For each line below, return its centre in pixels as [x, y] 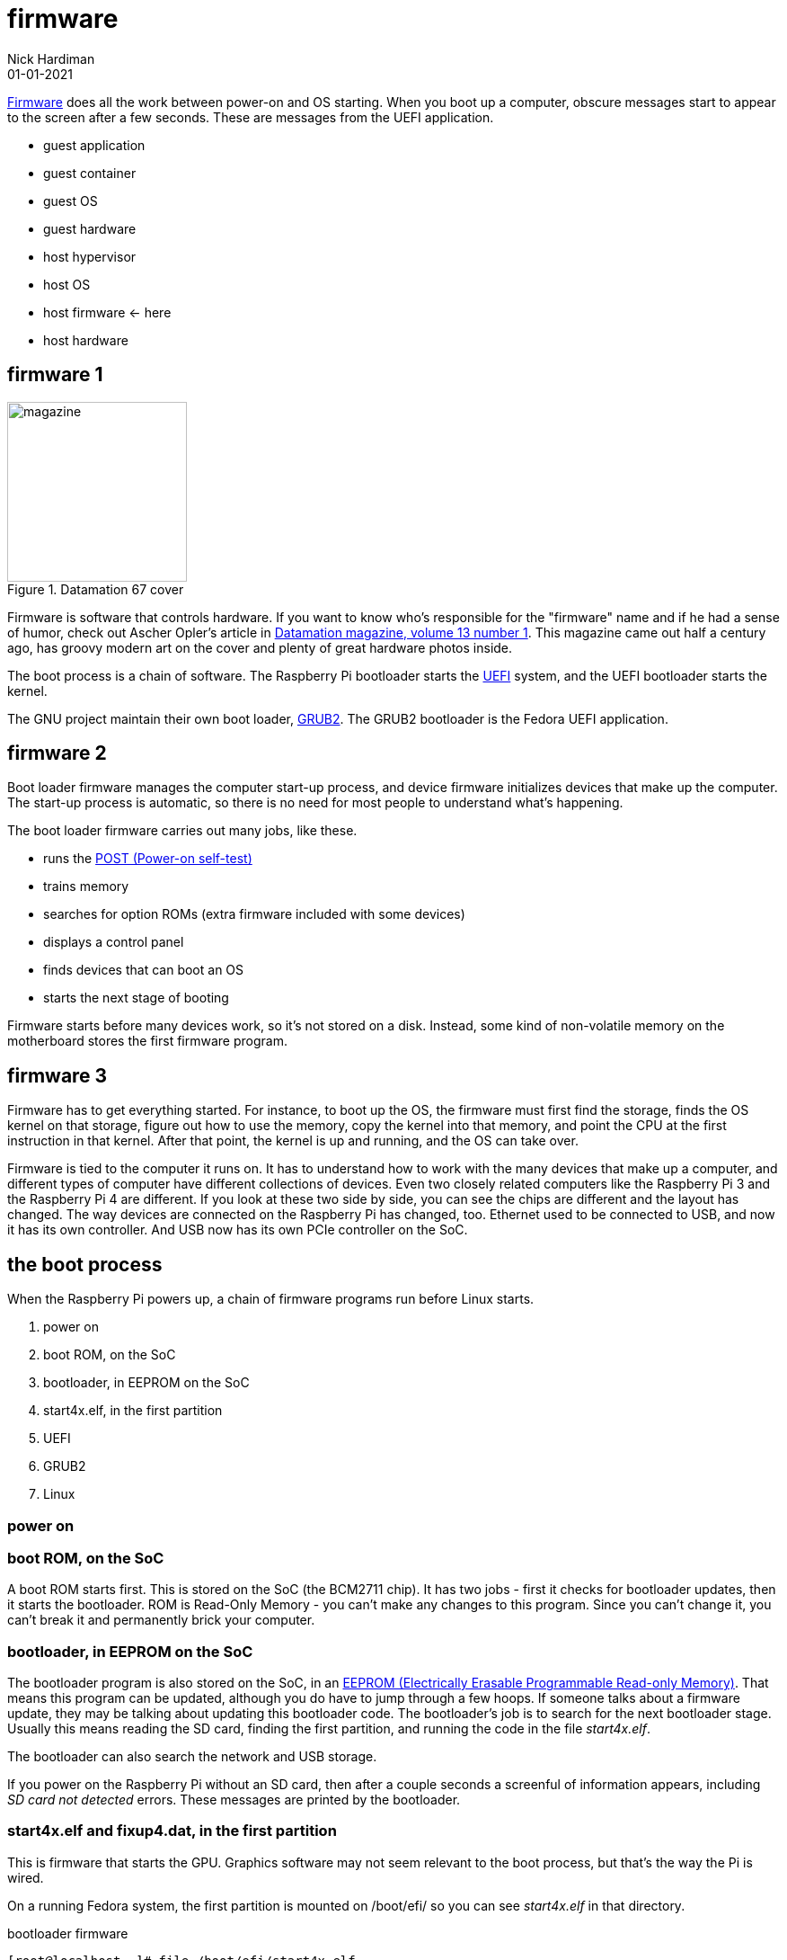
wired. [26, 1877]
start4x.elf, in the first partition [133, 1411]
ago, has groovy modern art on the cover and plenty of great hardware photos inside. [260, 647]
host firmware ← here [107, 312]
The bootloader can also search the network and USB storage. [192, 1756]
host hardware [86, 340]
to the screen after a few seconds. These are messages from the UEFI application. [251, 117]
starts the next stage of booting [136, 998]
